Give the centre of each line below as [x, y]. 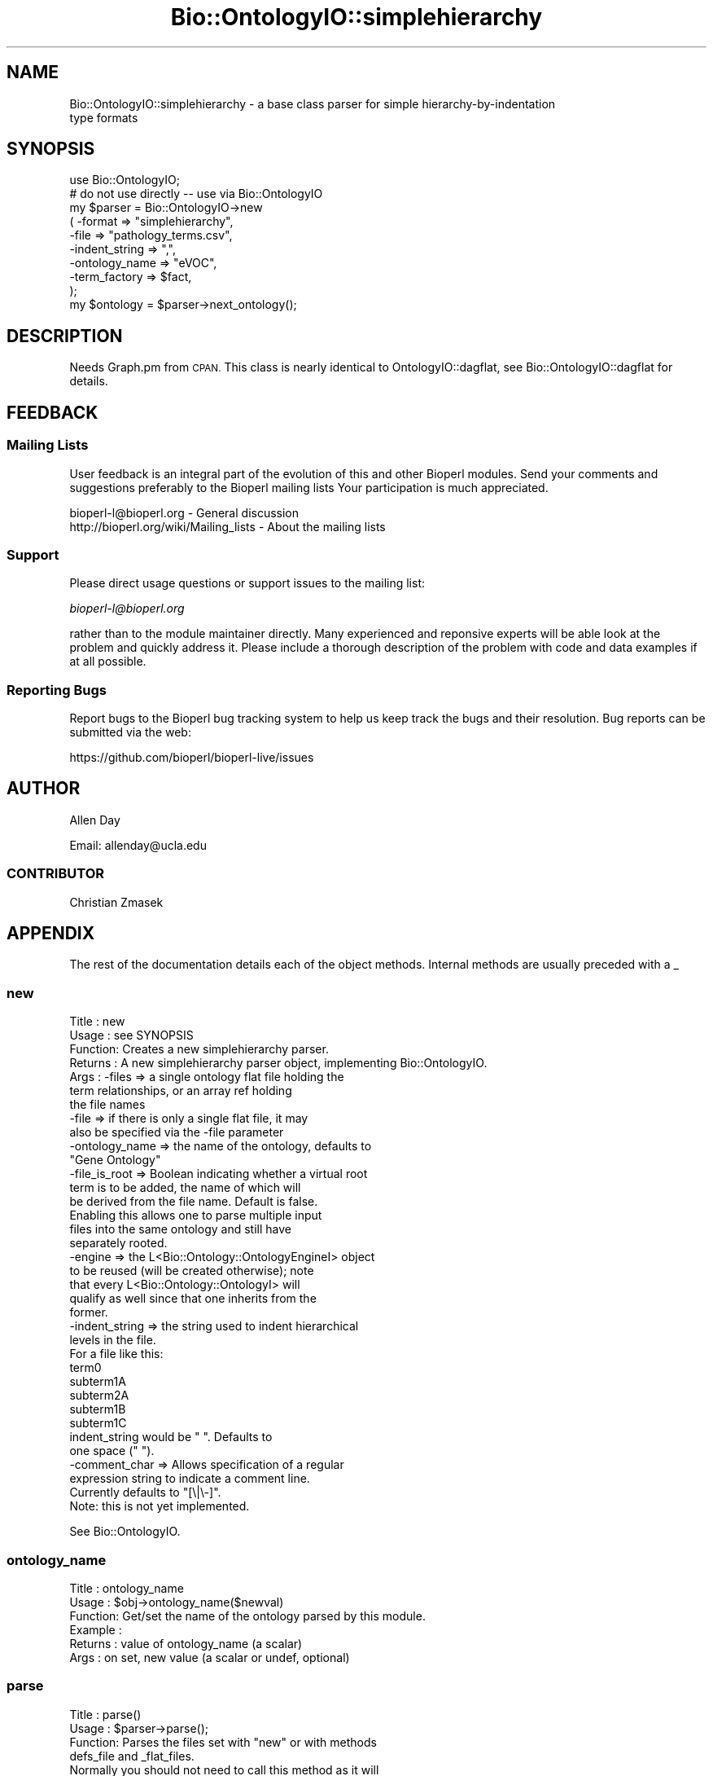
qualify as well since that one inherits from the [193, 1299]
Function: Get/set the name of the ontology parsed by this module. [247, 1616]
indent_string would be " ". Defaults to [171, 1437]
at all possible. [108, 662]
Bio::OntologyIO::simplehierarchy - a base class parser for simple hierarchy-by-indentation [313, 103]
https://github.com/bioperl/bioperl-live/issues [192, 757]
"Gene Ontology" [115, 1160]
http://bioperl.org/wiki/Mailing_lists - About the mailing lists [227, 526]
